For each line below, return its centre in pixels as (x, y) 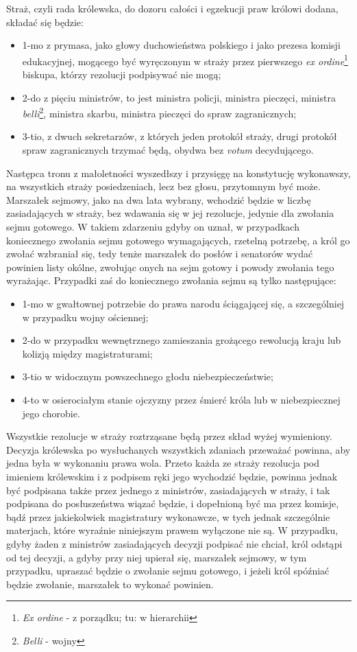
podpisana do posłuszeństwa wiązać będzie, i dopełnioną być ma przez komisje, (173, 503)
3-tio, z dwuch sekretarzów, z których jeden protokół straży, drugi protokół (180, 136)
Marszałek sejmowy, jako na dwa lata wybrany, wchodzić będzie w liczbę (159, 199)
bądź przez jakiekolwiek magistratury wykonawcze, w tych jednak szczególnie (168, 516)
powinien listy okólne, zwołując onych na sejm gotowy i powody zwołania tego (170, 267)
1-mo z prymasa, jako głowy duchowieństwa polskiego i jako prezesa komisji (181, 45)
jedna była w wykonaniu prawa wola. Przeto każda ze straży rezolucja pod (163, 463)
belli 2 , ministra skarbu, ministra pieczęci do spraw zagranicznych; (159, 112)
